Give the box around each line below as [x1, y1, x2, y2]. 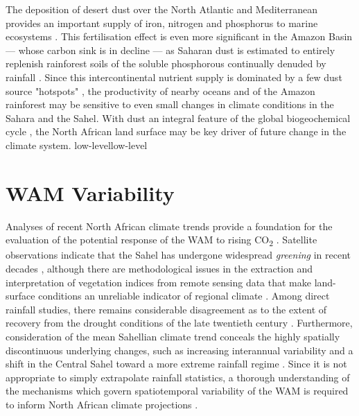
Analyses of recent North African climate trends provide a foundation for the [6, 218, 333, 233]
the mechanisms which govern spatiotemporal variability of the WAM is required [6, 383, 349, 398]
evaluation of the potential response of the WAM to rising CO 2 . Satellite [6, 232, 317, 249]
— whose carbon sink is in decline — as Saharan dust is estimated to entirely [6, 42, 335, 57]
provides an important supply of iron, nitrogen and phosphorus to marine [6, 15, 318, 30]
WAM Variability [6, 178, 175, 207]
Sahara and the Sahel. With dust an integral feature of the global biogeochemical [6, 110, 351, 125]
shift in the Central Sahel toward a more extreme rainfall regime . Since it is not [6, 356, 347, 371]
